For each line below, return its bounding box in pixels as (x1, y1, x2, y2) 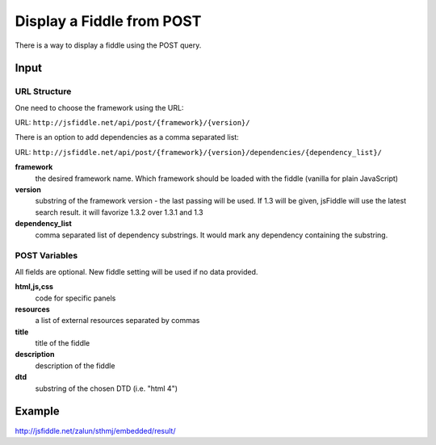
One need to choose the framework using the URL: (15, 103, 184, 112)
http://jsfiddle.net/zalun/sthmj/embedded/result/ (15, 426, 176, 435)
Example (15, 405, 60, 418)
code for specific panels (35, 293, 116, 303)
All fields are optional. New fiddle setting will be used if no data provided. (15, 267, 258, 276)
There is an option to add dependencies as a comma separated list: (15, 132, 240, 142)
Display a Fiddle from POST (15, 12, 202, 30)
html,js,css (15, 282, 54, 292)
